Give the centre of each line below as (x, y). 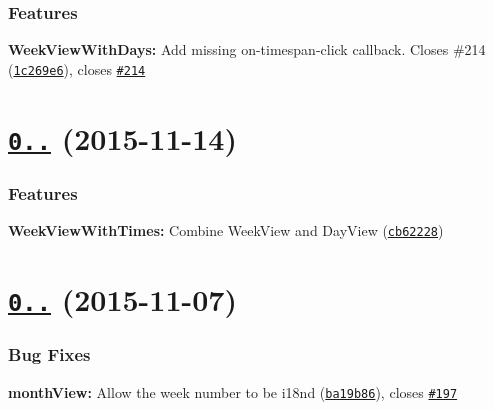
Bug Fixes (49, 354)
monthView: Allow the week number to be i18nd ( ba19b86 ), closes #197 (233, 391)
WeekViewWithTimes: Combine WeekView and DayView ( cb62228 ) (226, 230)
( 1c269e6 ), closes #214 (77, 68)
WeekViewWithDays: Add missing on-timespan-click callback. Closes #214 (247, 49)
